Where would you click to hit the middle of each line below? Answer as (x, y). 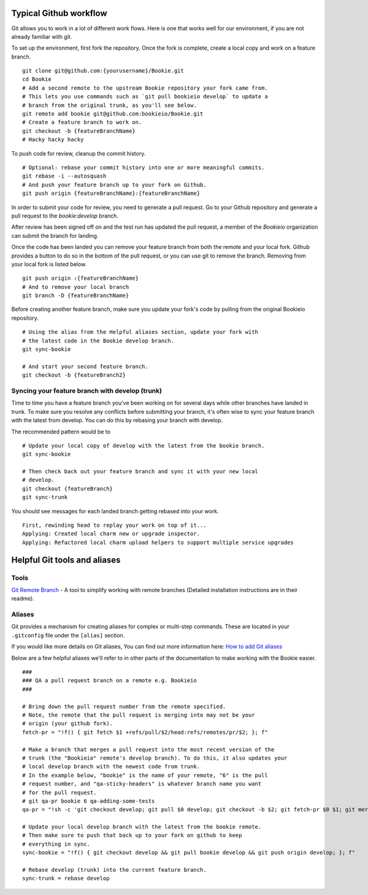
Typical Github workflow (59, 13)
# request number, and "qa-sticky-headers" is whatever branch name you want (142, 784)
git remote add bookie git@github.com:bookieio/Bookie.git (113, 114)
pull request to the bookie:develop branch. (65, 216)
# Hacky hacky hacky (53, 140)
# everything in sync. (56, 844)
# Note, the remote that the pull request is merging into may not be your (139, 715)
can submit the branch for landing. (55, 235)
